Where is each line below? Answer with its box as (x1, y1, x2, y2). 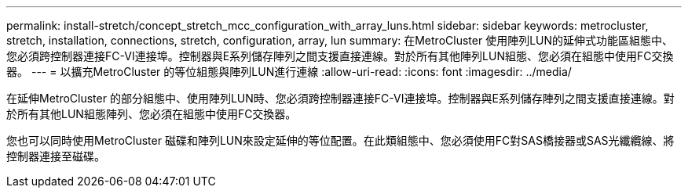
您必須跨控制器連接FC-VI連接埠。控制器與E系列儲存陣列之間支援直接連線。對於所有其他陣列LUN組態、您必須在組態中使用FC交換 (6, 49, 674, 63)
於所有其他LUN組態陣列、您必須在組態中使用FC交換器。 (6, 107, 297, 120)
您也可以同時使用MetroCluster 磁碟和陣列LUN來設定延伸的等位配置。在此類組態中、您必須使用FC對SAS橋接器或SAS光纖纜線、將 (6, 134, 675, 147)
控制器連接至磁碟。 (6, 149, 105, 163)
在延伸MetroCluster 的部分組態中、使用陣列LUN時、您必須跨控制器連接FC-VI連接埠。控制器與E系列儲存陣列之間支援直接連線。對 (6, 92, 675, 105)
